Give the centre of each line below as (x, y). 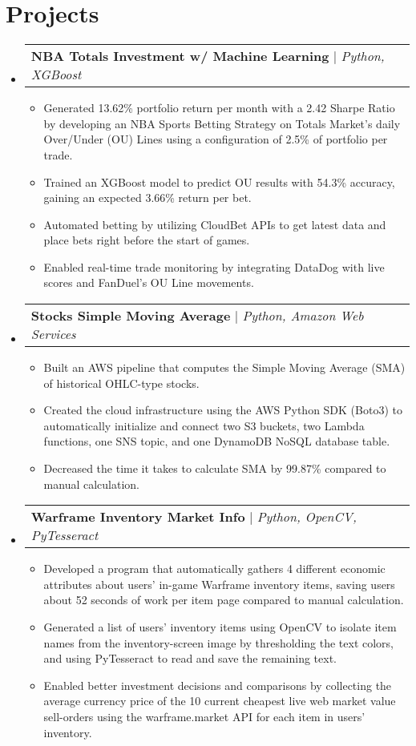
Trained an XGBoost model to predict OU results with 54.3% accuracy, (219, 181)
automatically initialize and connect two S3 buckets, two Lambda (204, 425)
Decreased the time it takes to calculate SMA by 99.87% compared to (215, 468)
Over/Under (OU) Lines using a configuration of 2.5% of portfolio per (216, 139)
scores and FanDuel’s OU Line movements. (149, 282)
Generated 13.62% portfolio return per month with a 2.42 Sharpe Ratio (219, 108)
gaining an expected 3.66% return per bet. (147, 198)
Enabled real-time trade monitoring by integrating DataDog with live (214, 266)
